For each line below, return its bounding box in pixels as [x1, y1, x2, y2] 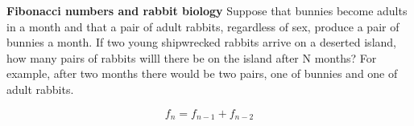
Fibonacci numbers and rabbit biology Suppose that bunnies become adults [6, 2, 408, 18]
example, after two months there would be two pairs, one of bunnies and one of [6, 65, 398, 82]
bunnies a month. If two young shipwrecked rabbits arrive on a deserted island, [6, 34, 396, 51]
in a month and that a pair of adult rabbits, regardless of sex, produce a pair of [6, 18, 400, 35]
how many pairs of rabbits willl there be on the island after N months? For [6, 49, 377, 66]
